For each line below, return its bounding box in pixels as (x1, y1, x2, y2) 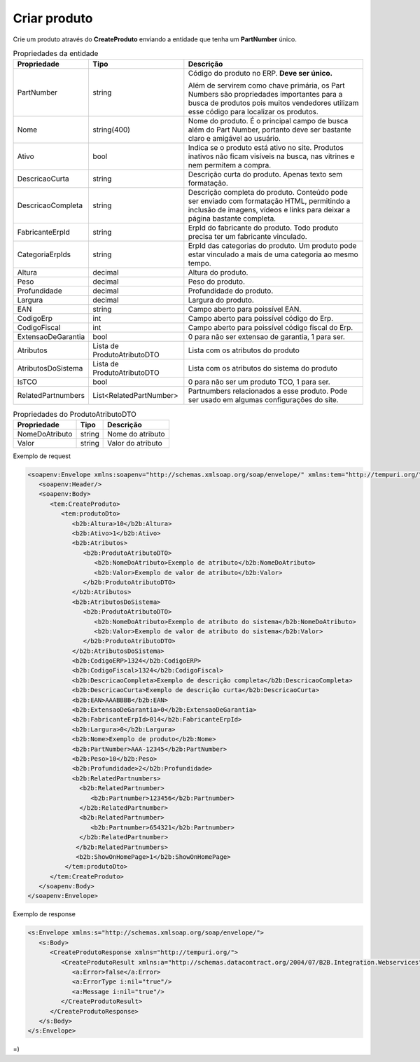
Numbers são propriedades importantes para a (188, 90, 343, 99)
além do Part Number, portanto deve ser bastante (188, 125, 351, 135)
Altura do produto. (188, 268, 248, 277)
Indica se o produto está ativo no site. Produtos (188, 143, 344, 153)
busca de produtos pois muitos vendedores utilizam (188, 98, 359, 108)
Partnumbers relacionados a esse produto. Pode (188, 386, 348, 396)
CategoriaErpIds (17, 249, 71, 259)
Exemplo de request (13, 452, 71, 460)
